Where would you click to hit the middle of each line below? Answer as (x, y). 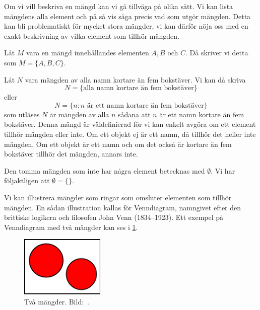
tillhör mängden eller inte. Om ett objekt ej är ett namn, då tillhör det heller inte (130, 134)
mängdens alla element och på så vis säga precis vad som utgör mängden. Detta (127, 16)
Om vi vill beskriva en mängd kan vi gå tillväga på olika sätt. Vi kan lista (119, 6)
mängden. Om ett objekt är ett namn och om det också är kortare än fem (118, 144)
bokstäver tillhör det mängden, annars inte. (71, 154)
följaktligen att (27, 180)
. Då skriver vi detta (217, 53)
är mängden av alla (79, 114)
